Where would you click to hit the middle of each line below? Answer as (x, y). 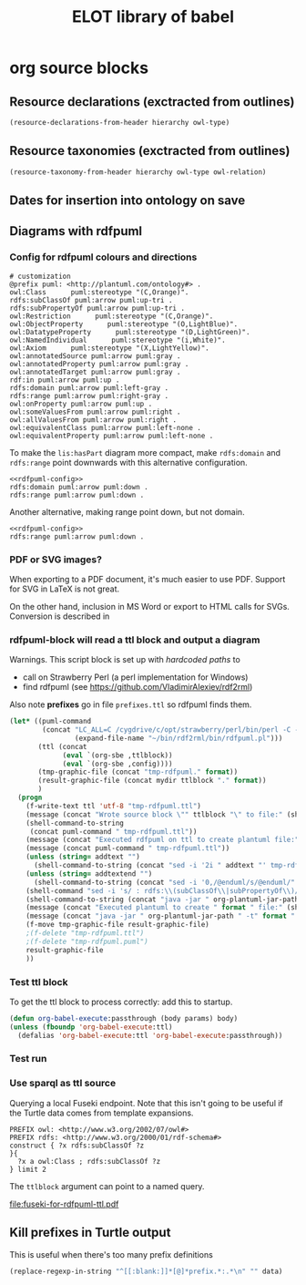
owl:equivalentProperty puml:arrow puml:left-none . (112, 436)
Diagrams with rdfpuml (76, 231)
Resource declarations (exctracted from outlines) (152, 102)
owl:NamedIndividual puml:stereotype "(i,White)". (117, 340)
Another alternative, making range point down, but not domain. (127, 511)
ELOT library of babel (153, 17)
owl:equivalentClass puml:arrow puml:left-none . (106, 427)
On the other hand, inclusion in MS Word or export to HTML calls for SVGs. (149, 606)
